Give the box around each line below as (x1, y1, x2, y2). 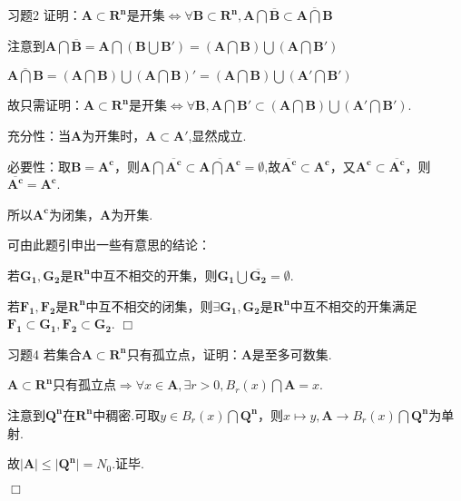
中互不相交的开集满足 (289, 296, 417, 315)
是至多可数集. (251, 344, 332, 363)
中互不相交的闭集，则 (85, 296, 213, 315)
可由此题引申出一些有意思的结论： (7, 235, 211, 254)
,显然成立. (188, 126, 247, 144)
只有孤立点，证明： (126, 344, 241, 363)
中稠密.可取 (93, 405, 161, 424)
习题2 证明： (7, 5, 82, 24)
